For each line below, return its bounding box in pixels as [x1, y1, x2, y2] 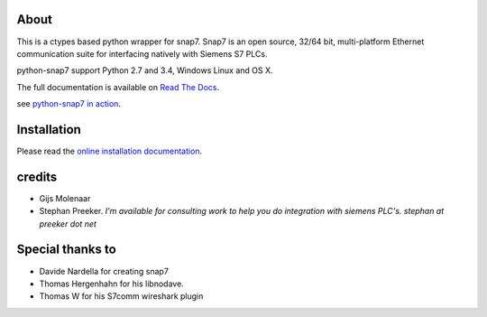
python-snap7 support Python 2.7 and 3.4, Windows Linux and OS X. [16, 65, 274, 76]
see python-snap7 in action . [16, 98, 122, 109]
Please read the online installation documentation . [16, 145, 203, 156]
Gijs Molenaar [39, 192, 91, 203]
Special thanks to [16, 242, 116, 257]
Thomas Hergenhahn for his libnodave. [39, 278, 184, 289]
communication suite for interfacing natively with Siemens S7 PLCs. [16, 48, 268, 59]
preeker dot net [39, 218, 96, 229]
